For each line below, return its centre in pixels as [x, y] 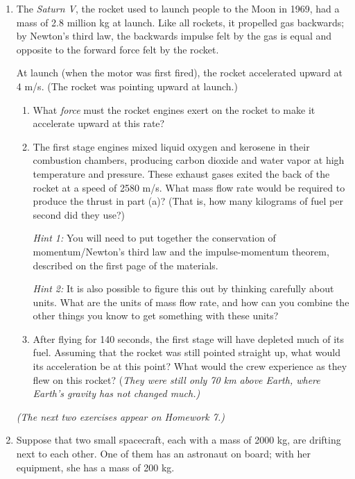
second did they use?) [79, 214]
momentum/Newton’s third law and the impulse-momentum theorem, [181, 251]
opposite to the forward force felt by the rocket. [118, 49]
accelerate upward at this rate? [99, 123]
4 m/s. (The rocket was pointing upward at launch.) [127, 86]
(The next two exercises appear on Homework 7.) [120, 416]
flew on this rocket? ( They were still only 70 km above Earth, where [176, 379]
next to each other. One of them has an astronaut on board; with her [164, 454]
